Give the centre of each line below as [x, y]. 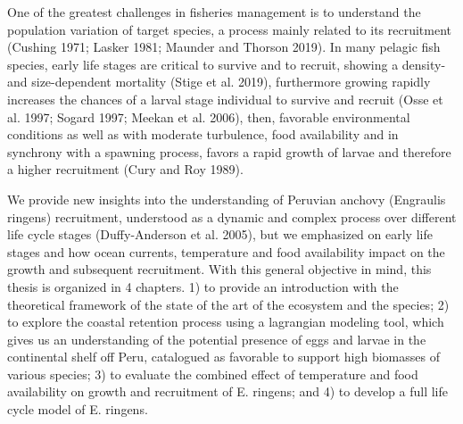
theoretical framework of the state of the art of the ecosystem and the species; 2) [228, 304]
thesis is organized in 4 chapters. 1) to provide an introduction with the [203, 286]
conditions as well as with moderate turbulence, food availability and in [203, 134]
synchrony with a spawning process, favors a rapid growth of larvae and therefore [229, 151]
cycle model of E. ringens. [78, 409]
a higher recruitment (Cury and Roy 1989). [125, 169]
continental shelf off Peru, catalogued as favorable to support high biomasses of [223, 357]
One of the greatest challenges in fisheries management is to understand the [214, 12]
